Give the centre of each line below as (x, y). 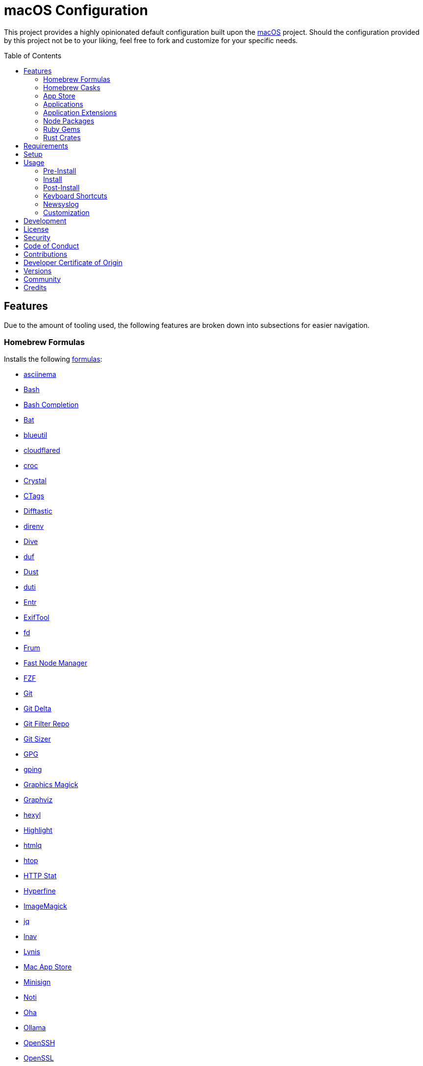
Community (42, 279)
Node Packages (69, 121)
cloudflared (42, 450)
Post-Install (62, 187)
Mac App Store (48, 967)
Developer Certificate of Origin (73, 262)
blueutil (36, 435)
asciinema (40, 374)
